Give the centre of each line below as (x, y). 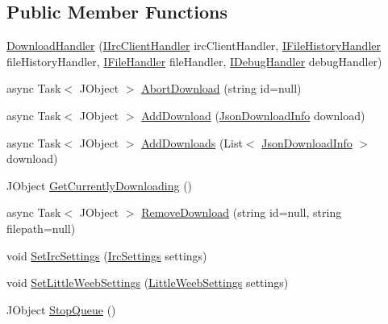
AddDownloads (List (192, 142)
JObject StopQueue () (61, 309)
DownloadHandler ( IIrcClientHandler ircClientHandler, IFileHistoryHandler (194, 46)
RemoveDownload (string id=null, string (242, 212)
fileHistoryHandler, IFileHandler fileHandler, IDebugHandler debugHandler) (194, 61)
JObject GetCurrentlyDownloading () (100, 185)
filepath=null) (41, 228)
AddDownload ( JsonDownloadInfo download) (253, 115)
